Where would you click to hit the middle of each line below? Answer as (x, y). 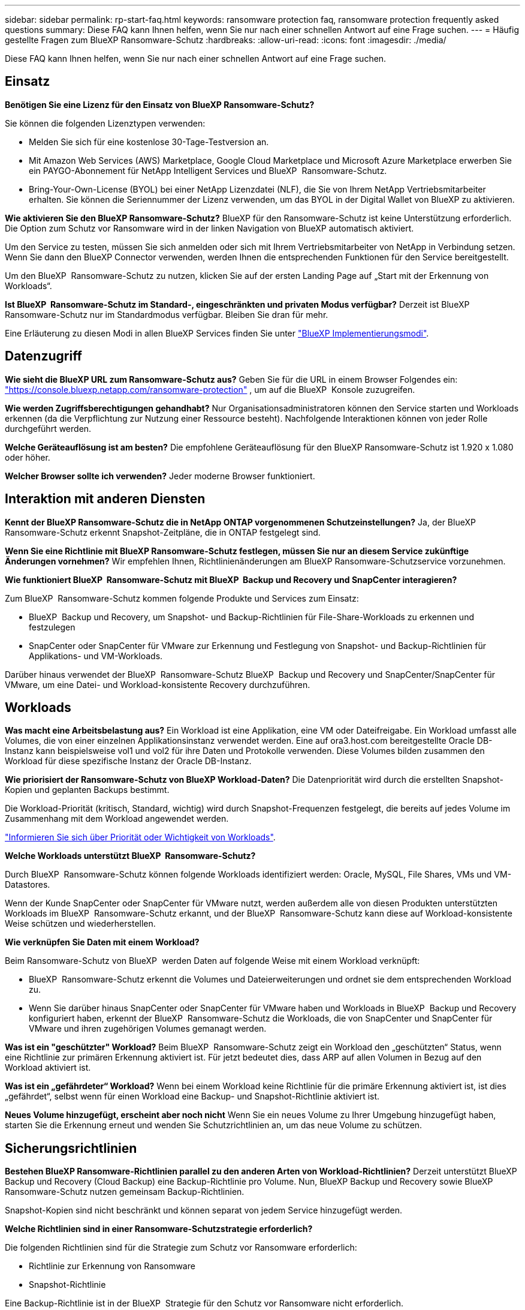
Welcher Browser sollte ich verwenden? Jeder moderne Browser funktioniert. (160, 476)
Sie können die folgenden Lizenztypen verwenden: (105, 123)
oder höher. (28, 457)
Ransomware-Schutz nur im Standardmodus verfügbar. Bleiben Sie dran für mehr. (167, 314)
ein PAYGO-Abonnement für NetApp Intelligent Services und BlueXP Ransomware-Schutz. (208, 170)
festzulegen (52, 627)
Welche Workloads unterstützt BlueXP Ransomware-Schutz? (130, 856)
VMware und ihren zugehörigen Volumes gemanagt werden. (148, 1029)
